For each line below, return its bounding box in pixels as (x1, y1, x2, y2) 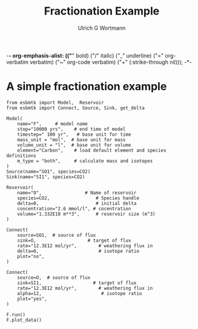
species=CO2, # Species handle (17, 195, 139, 201)
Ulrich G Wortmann (78, 24, 126, 32)
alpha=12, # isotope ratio (17, 290, 142, 296)
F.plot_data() (6, 317, 42, 323)
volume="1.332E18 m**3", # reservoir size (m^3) (17, 211, 156, 217)
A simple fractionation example (6, 80, 167, 93)
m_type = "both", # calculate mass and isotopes (17, 158, 153, 164)
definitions (6, 153, 36, 159)
